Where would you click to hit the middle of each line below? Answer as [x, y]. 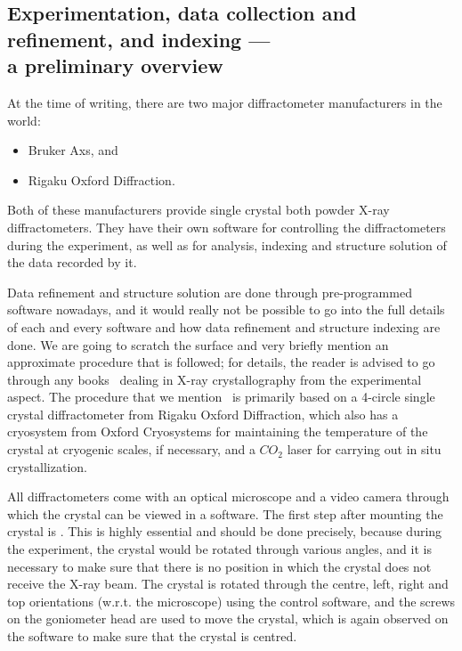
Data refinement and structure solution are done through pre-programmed [210, 292]
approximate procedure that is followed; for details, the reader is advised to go [221, 362]
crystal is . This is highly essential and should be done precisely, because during [225, 531]
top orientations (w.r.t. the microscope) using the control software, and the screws [231, 601]
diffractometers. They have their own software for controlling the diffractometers [227, 227]
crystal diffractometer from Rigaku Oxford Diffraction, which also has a [203, 414]
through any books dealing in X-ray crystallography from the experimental [215, 379]
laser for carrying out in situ [364, 449]
